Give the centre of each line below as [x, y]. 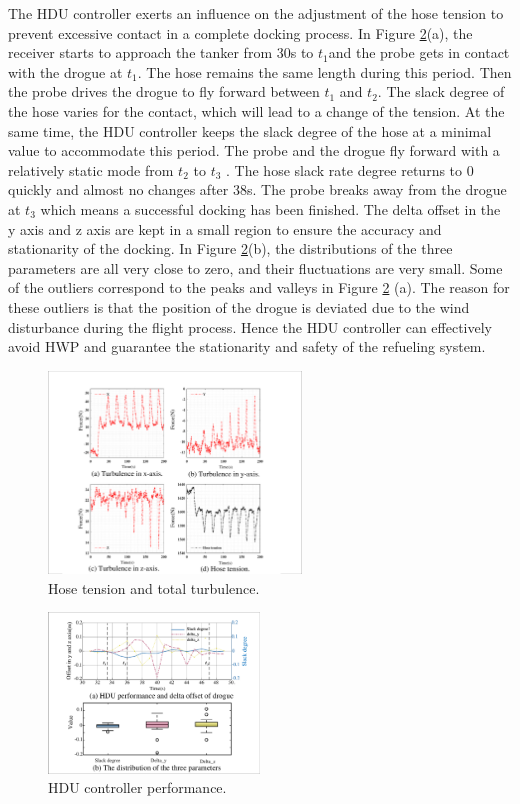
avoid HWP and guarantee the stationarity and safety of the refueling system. [247, 346]
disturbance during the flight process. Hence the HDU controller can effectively [250, 326]
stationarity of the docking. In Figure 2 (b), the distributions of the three [230, 248]
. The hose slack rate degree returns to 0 [350, 169]
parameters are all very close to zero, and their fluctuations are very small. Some [255, 267]
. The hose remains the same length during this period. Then [324, 71]
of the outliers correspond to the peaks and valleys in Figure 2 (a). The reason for [259, 287]
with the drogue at [65, 71]
